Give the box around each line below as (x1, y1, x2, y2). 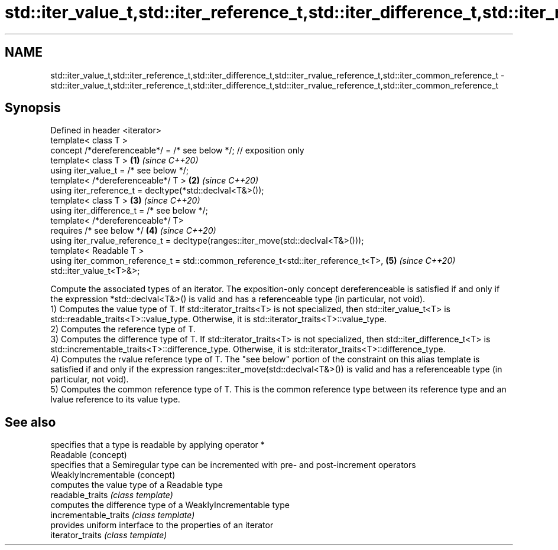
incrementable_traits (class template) (50, 510, 195, 520)
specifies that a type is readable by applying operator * (50, 440, 265, 450)
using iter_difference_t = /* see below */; (50, 205, 208, 216)
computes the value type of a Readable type (50, 480, 223, 490)
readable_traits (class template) (50, 490, 173, 500)
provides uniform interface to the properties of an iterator (50, 520, 274, 531)
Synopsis (5, 100, 61, 116)
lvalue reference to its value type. (50, 394, 180, 405)
